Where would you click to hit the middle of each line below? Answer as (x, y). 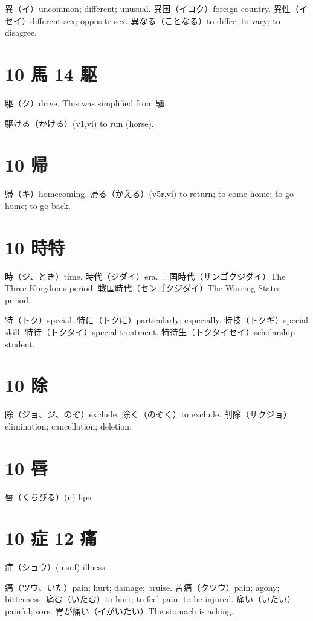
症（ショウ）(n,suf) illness (55, 567)
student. (20, 343)
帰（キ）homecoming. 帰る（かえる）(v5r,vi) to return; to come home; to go (150, 194)
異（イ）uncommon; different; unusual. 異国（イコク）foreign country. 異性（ (152, 8)
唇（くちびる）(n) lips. (49, 496)
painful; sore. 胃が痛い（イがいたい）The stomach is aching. (119, 611)
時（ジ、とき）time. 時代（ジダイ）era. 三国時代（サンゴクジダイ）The (145, 276)
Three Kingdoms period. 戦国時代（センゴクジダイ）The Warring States (143, 288)
